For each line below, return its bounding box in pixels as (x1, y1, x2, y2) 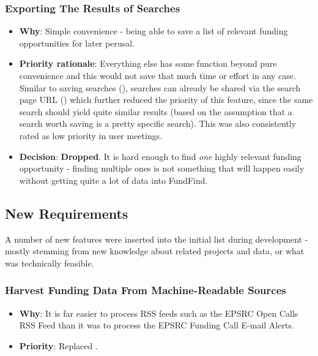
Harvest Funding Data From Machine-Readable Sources (5, 282, 286, 298)
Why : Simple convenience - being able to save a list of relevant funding (19, 25, 288, 37)
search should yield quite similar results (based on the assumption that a (19, 105, 292, 118)
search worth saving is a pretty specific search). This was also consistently (19, 117, 297, 130)
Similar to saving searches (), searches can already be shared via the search (19, 81, 301, 94)
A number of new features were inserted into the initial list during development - (5, 232, 308, 245)
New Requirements (5, 203, 128, 222)
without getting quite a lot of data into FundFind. (19, 173, 208, 186)
